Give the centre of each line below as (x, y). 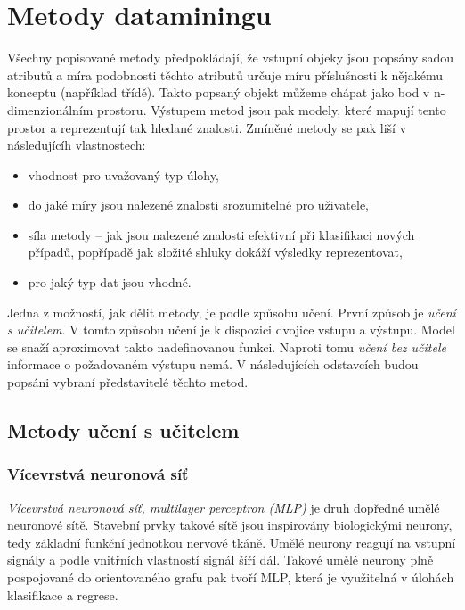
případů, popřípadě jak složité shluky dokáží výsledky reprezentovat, (215, 252)
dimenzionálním (50, 109)
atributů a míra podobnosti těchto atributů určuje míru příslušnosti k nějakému (225, 74)
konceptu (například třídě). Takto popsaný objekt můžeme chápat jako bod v (219, 92)
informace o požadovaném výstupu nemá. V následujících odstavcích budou (213, 364)
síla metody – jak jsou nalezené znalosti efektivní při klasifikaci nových (221, 234)
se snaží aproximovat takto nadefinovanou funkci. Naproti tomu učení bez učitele (227, 346)
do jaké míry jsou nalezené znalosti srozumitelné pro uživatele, (199, 205)
